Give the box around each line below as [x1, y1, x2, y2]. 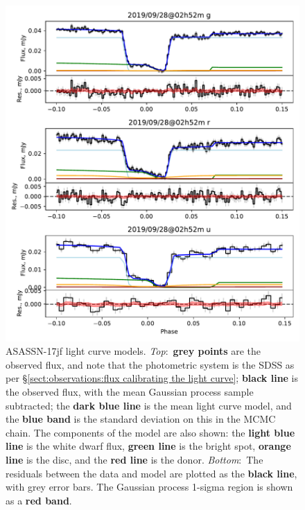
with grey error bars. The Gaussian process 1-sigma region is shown [6, 480, 293, 494]
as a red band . [6, 493, 72, 507]
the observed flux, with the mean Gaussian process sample [6, 384, 254, 398]
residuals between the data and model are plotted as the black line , [6, 466, 297, 480]
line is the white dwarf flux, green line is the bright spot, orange [6, 439, 291, 453]
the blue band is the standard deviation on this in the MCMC [6, 412, 276, 426]
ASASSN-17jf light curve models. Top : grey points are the [6, 344, 261, 358]
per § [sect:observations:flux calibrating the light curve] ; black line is [6, 371, 299, 385]
